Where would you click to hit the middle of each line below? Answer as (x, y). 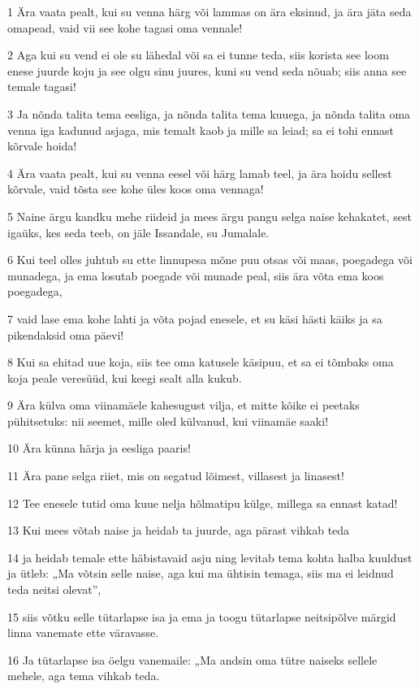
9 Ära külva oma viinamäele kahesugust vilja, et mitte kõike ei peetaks (184, 405)
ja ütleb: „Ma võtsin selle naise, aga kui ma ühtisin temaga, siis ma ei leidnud (201, 573)
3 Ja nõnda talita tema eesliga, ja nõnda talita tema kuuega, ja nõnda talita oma (209, 113)
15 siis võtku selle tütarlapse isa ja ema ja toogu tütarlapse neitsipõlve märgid (202, 616)
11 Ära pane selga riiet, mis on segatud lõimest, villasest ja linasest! (176, 476)
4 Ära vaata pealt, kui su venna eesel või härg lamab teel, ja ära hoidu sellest (200, 173)
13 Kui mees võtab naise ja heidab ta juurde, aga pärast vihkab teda (179, 530)
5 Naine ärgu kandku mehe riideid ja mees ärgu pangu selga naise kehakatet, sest (209, 216)
